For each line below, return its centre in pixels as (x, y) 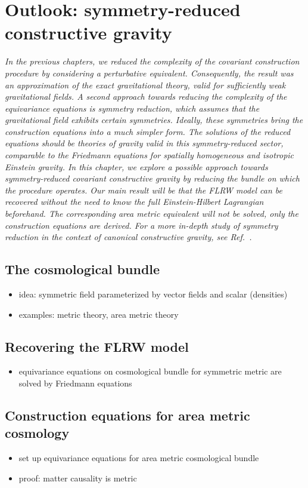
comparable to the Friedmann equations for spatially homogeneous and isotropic (150, 155)
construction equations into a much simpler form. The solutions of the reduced (148, 131)
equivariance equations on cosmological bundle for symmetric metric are (150, 371)
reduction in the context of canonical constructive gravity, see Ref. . (128, 237)
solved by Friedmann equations (75, 383)
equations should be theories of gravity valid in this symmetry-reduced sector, (144, 143)
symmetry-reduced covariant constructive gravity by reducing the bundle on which (152, 178)
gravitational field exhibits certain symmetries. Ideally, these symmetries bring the (154, 120)
